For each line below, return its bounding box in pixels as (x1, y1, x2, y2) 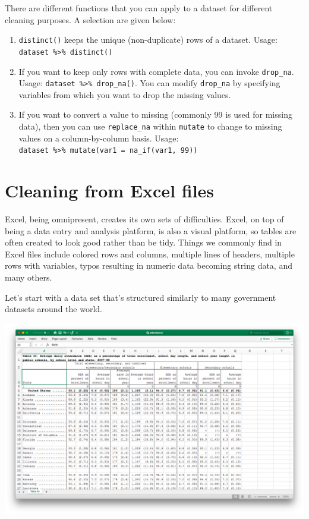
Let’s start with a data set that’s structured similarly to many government (5, 291, 276, 303)
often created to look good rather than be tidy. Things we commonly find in (5, 236, 282, 249)
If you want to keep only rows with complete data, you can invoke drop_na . (18, 65, 294, 77)
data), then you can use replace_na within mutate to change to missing (18, 120, 282, 132)
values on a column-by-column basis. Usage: (18, 131, 179, 144)
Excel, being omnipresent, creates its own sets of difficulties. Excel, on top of (5, 213, 284, 225)
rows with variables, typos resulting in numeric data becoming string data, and (5, 259, 292, 272)
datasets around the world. (5, 303, 102, 315)
